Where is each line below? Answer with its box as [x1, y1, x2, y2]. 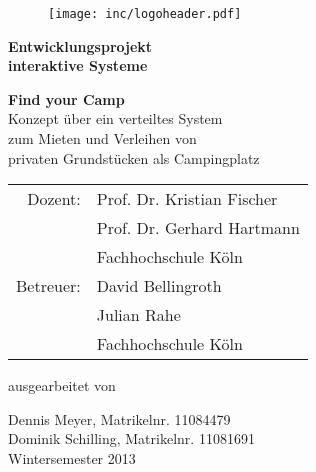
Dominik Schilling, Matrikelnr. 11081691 [8, 428, 255, 449]
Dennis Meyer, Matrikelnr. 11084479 [8, 408, 231, 429]
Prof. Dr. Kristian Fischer [96, 187, 278, 211]
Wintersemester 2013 [8, 448, 136, 468]
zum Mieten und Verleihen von [8, 128, 197, 149]
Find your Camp [8, 88, 125, 109]
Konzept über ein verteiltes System [8, 108, 223, 129]
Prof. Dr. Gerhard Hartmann [96, 216, 300, 240]
